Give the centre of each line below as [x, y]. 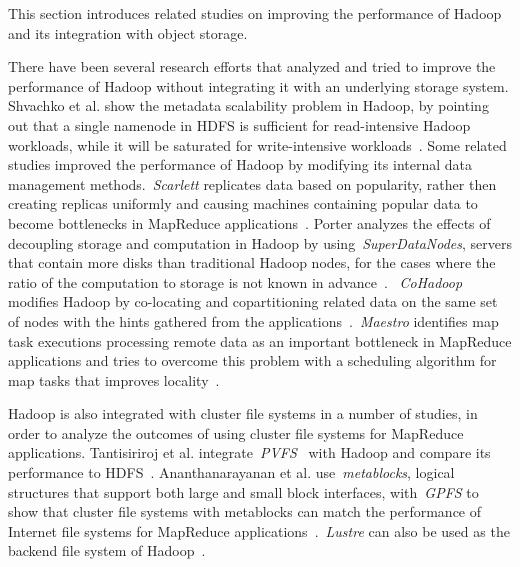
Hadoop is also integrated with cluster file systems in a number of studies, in [243, 413]
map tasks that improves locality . [114, 379]
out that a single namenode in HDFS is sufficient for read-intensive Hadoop [239, 124]
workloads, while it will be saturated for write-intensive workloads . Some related [257, 144]
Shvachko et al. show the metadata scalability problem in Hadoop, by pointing [248, 105]
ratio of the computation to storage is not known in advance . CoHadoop [235, 281]
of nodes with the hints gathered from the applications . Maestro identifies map [253, 320]
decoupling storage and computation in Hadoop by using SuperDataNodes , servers [260, 242]
